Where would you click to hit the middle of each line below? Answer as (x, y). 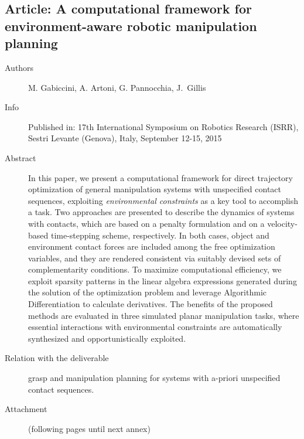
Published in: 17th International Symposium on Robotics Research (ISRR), (163, 126)
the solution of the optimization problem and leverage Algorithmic (147, 292)
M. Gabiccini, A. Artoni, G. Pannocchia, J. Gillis (117, 87)
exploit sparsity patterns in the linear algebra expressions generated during (163, 280)
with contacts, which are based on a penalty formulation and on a (146, 223)
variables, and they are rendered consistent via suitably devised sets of (155, 258)
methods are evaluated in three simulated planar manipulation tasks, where (164, 315)
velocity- (282, 223)
